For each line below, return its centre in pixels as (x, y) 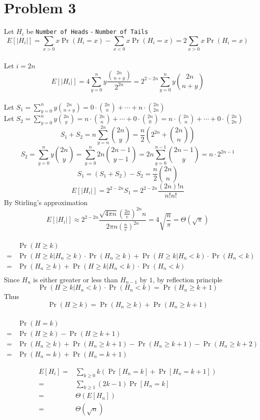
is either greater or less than (75, 279)
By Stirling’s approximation (46, 202)
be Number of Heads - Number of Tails (87, 31)
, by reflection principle (188, 279)
